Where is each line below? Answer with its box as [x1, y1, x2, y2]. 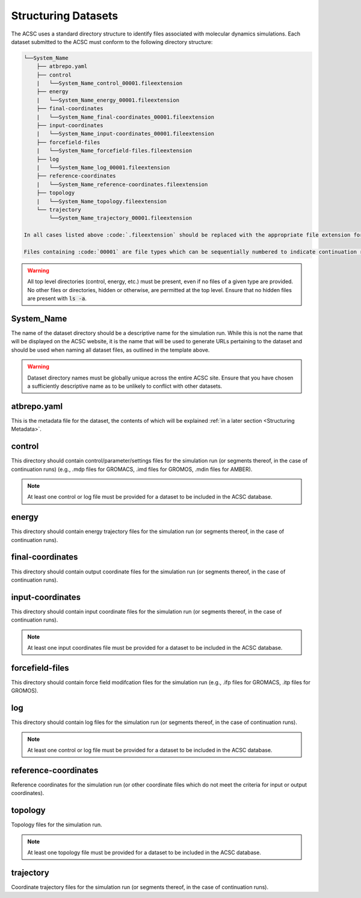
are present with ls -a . [27, 295, 87, 302]
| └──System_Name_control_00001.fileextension [36, 80, 183, 87]
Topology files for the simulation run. [11, 821, 102, 828]
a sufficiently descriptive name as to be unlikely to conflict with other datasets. [27, 382, 223, 390]
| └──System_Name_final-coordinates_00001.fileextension [36, 113, 215, 120]
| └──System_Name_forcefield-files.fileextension [36, 148, 193, 154]
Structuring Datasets [11, 9, 119, 22]
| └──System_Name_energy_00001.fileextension [36, 96, 180, 104]
